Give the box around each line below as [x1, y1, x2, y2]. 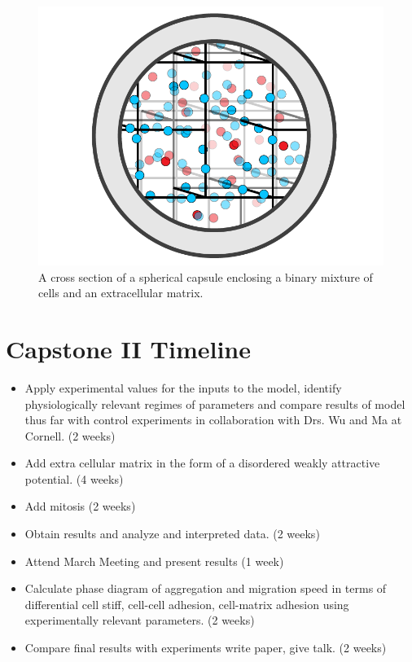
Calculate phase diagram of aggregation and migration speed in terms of [24, 580, 387, 597]
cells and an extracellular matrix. [38, 284, 204, 301]
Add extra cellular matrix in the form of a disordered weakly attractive [24, 454, 380, 471]
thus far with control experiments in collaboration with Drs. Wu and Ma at [24, 411, 402, 428]
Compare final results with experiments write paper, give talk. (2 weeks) [24, 639, 387, 656]
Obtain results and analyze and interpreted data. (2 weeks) [24, 525, 320, 542]
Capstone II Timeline [6, 331, 251, 365]
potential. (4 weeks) [24, 470, 124, 487]
